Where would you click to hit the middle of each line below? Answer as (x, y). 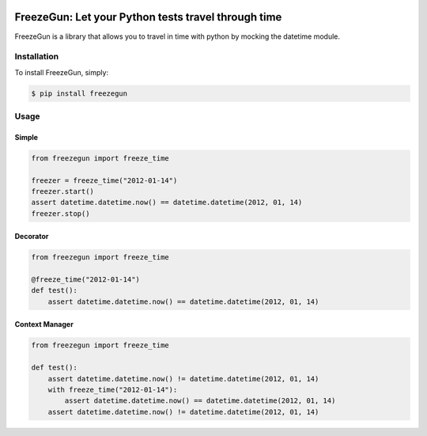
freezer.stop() (60, 213)
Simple (26, 137)
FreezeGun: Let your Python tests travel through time (148, 17)
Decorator (32, 237)
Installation (37, 57)
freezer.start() (63, 191)
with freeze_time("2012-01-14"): (113, 390)
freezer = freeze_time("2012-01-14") (104, 180)
